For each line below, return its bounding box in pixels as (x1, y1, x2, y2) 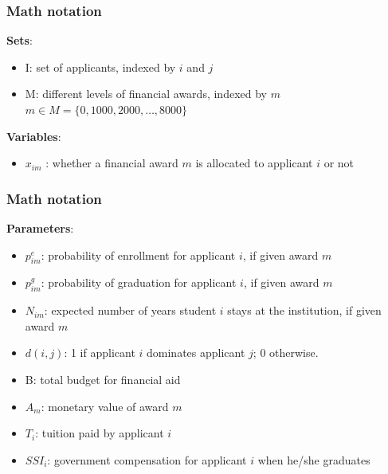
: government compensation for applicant (47, 451, 247, 468)
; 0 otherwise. (253, 344, 319, 361)
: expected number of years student (44, 302, 217, 319)
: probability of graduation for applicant (41, 274, 237, 291)
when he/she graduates (257, 451, 370, 468)
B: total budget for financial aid (25, 370, 181, 387)
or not (323, 155, 355, 171)
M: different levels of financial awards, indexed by (25, 85, 267, 102)
